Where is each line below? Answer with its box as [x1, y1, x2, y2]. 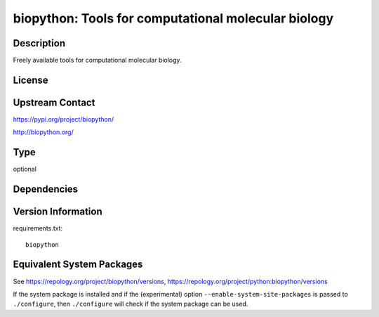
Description [13, 37, 66, 49]
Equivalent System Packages [13, 259, 143, 271]
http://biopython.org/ [13, 128, 74, 136]
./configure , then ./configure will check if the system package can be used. [13, 299, 248, 309]
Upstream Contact [13, 96, 95, 108]
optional [13, 165, 36, 174]
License [13, 74, 48, 86]
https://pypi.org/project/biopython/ [13, 115, 114, 123]
